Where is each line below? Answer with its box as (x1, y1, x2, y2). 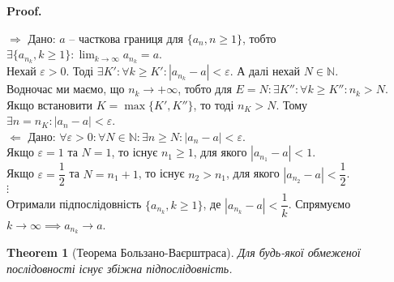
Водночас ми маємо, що (6, 80, 125, 97)
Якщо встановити (6, 96, 93, 113)
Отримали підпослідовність (6, 195, 142, 212)
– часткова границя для (69, 29, 184, 46)
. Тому (276, 96, 308, 113)
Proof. (6, 2, 42, 19)
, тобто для (178, 80, 232, 97)
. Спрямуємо (288, 195, 351, 212)
